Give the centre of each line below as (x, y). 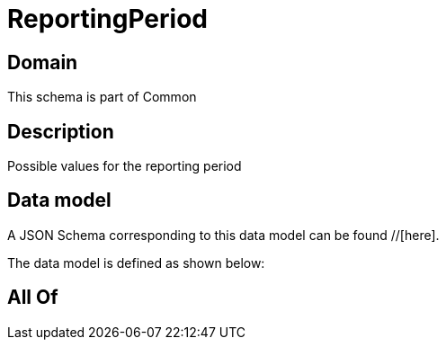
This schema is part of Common (102, 97)
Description (61, 131)
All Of (33, 298)
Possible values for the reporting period (125, 166)
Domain (43, 62)
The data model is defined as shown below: (136, 262)
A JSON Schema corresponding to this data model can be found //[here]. (223, 235)
